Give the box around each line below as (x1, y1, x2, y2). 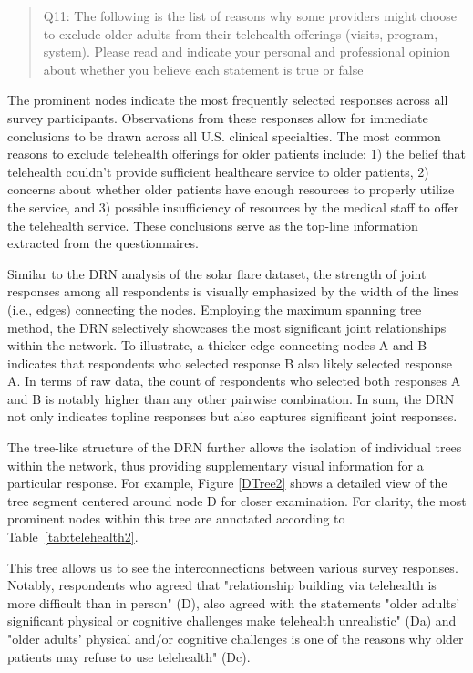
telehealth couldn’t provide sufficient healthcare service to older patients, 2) (7, 161, 429, 181)
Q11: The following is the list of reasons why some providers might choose (43, 6, 458, 25)
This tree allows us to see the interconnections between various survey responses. (7, 557, 458, 576)
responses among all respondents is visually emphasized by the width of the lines (7, 282, 458, 301)
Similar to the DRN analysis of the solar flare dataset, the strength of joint (7, 264, 427, 283)
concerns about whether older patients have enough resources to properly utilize (7, 180, 455, 199)
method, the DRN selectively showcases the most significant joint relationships (7, 317, 447, 336)
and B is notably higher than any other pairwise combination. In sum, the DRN (7, 388, 455, 408)
